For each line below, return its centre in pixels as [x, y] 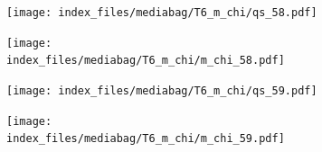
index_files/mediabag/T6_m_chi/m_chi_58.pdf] [146, 61]
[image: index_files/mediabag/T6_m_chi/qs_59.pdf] [162, 90]
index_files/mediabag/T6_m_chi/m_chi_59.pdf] [146, 139]
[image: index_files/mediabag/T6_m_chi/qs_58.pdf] [162, 13]
